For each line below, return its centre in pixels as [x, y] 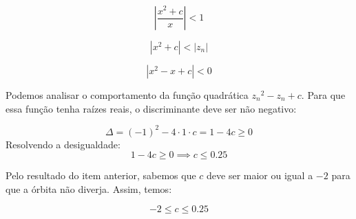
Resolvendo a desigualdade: [63, 144]
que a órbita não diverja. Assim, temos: [89, 188]
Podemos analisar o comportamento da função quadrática [127, 95]
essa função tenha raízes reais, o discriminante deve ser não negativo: [151, 108]
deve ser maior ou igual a [260, 175]
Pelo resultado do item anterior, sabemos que [101, 175]
